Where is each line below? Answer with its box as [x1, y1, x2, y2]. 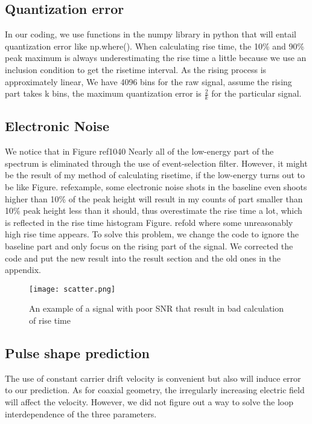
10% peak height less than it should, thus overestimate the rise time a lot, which [5, 204, 302, 217]
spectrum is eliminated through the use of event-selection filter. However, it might [5, 156, 308, 169]
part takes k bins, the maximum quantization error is [5, 87, 202, 100]
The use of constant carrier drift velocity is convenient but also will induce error [5, 371, 301, 384]
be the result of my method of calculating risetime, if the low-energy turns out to [5, 169, 305, 181]
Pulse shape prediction [5, 343, 150, 362]
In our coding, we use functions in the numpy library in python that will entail [5, 28, 296, 40]
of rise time [29, 313, 71, 326]
